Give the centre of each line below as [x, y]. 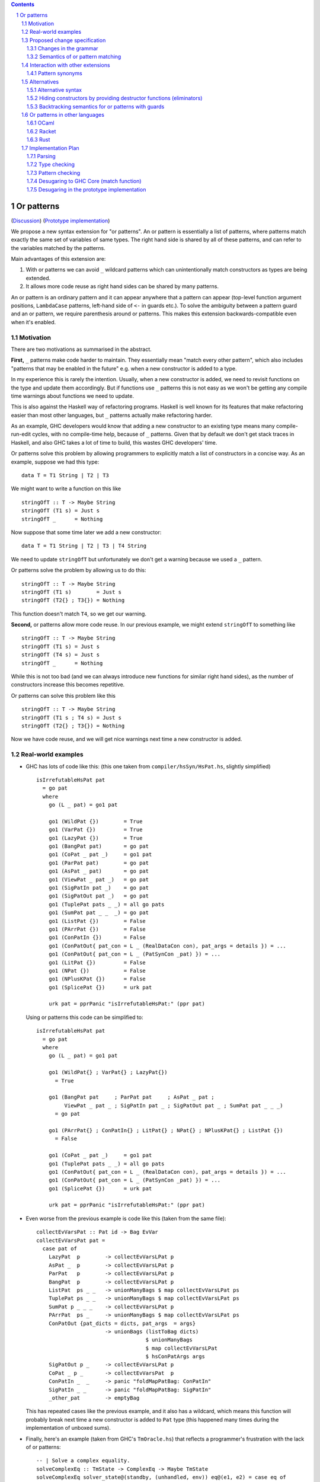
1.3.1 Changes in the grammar [63, 48]
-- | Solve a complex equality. [83, 1461]
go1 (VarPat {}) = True [95, 830]
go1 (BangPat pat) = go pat [99, 847]
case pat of [60, 1249]
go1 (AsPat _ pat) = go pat [99, 871]
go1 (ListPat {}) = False [97, 921]
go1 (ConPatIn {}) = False [97, 938]
